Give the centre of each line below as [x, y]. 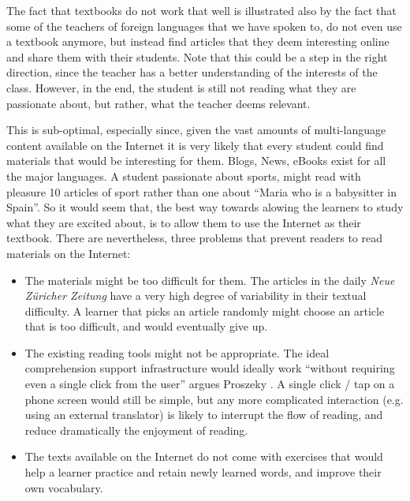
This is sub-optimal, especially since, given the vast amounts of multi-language [196, 130]
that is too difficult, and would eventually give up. [146, 326]
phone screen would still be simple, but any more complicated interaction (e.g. [214, 399]
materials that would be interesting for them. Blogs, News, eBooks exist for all [196, 161]
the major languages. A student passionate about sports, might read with [184, 176]
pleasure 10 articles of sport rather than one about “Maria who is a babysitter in [201, 191]
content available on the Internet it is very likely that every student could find [195, 145]
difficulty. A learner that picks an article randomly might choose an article [205, 310]
